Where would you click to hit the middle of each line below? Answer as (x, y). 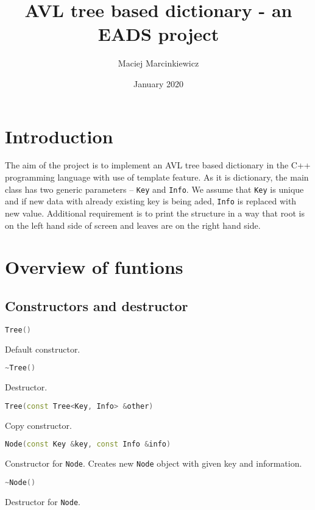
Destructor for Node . (43, 501)
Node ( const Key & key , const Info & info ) (88, 444)
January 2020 (158, 83)
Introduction (59, 136)
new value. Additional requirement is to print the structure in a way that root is (155, 213)
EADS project (158, 34)
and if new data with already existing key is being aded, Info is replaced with (151, 201)
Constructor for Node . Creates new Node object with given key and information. (154, 463)
